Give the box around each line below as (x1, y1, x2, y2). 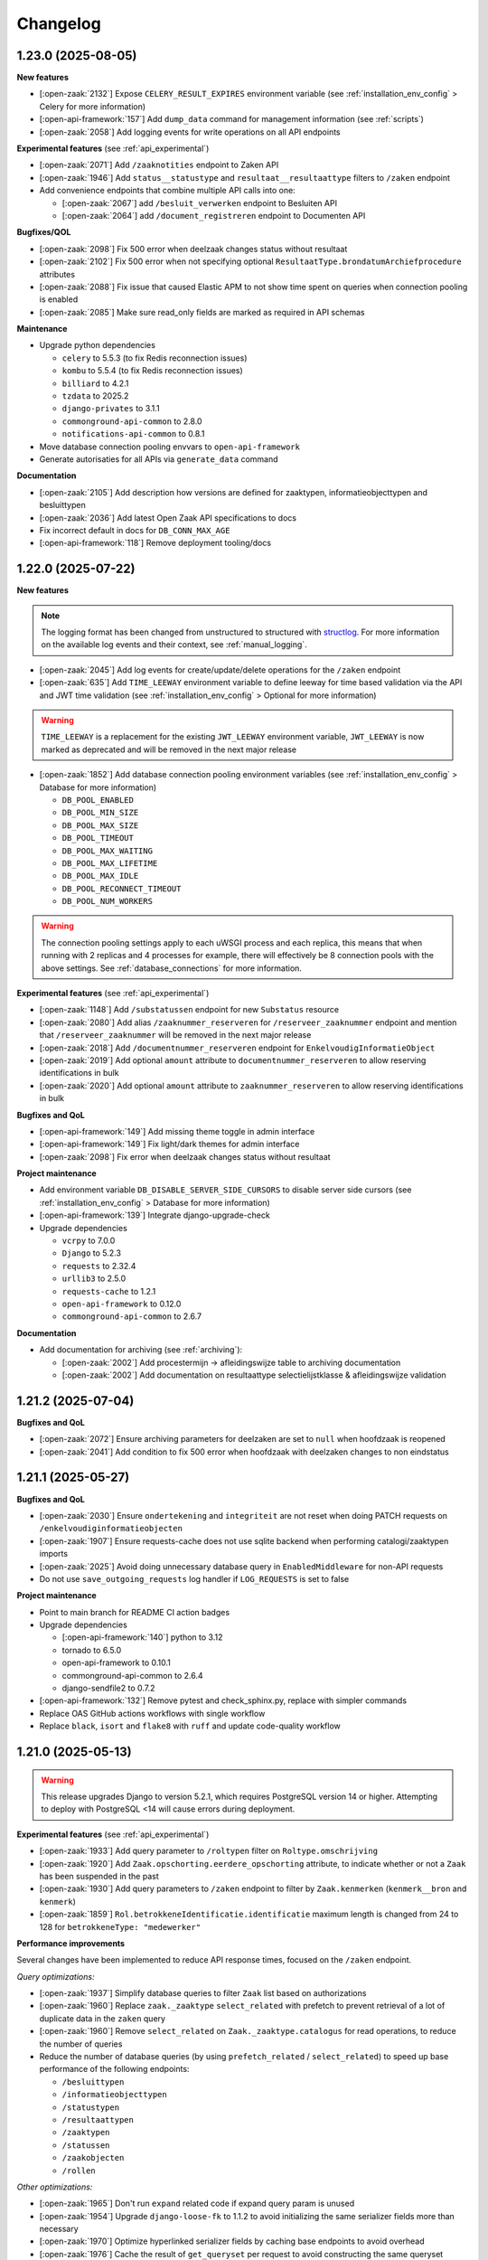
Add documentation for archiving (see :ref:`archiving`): (39, 1344, 243, 1355)
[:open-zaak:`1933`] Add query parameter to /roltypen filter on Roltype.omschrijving (39, 1845, 379, 1857)
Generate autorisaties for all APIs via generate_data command (39, 454, 279, 465)
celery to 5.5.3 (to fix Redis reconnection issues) (61, 353, 248, 363)
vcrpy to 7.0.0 (61, 1235, 116, 1247)
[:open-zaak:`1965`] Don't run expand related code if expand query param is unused (39, 2198, 355, 2209)
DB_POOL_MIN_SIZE (61, 807, 139, 818)
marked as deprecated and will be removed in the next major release (41, 744, 297, 755)
